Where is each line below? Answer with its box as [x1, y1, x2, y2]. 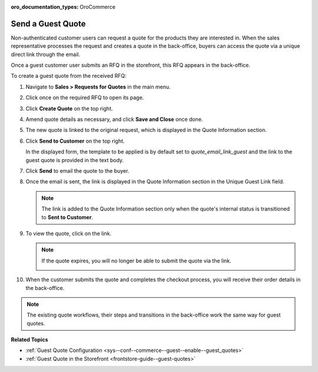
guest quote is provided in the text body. [25, 156, 124, 163]
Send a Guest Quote [11, 18, 86, 29]
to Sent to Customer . [41, 213, 94, 220]
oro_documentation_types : [11, 4, 79, 10]
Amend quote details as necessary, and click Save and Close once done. [25, 116, 203, 123]
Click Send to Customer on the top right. [25, 137, 125, 144]
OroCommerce [79, 4, 116, 10]
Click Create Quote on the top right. [25, 105, 113, 112]
